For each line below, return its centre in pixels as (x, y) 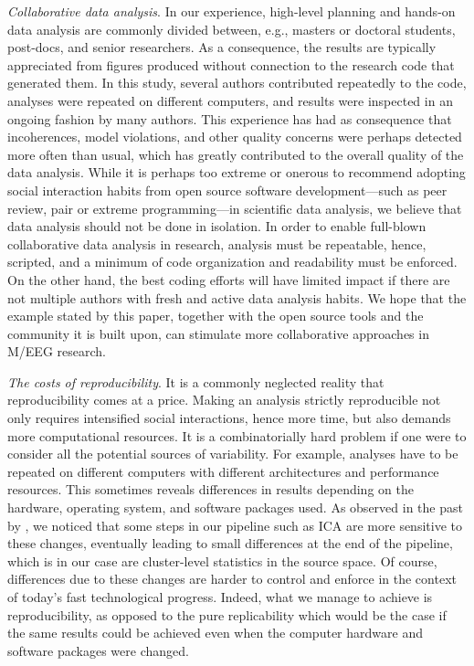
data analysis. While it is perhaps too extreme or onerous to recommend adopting (237, 172)
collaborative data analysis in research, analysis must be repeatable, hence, (217, 243)
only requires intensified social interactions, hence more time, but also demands (229, 418)
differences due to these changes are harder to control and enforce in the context (232, 579)
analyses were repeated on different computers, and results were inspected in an (230, 100)
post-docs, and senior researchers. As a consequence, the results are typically (222, 47)
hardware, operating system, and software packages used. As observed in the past (235, 507)
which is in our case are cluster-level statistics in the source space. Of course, (222, 560)
